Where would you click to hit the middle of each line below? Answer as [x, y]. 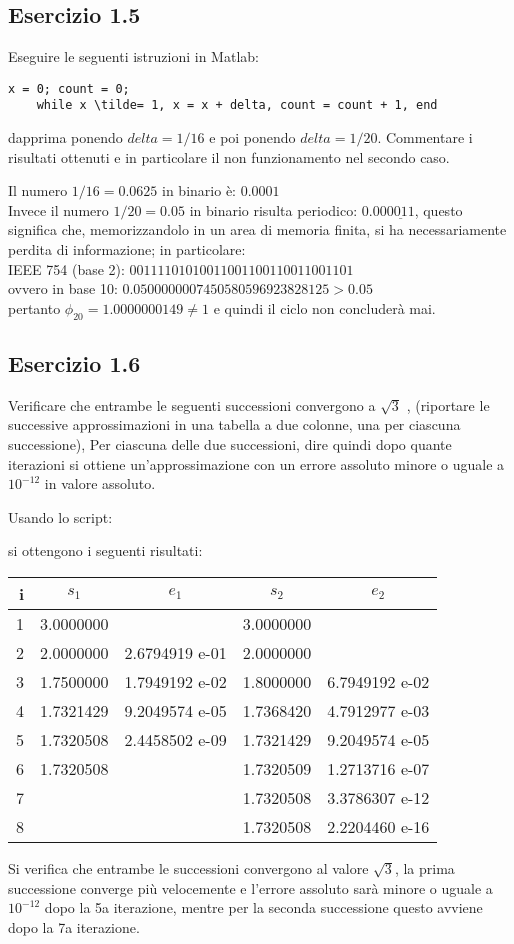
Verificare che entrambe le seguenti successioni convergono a [192, 404]
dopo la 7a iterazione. [74, 926]
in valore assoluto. [100, 483]
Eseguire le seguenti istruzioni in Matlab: [133, 56]
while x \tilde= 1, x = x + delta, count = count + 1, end [237, 105]
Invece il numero [58, 209]
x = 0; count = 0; [69, 88]
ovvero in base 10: [63, 288]
